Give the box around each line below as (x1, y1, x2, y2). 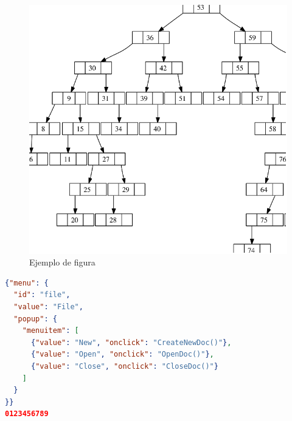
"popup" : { (13, 314, 57, 323)
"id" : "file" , (13, 290, 71, 299)
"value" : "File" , (13, 303, 83, 312)
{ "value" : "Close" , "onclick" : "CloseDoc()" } (30, 362, 218, 371)
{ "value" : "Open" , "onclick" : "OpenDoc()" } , (30, 350, 214, 359)
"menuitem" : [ (22, 326, 79, 335)
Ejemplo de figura (29, 256, 96, 269)
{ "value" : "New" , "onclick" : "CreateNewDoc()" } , (30, 338, 232, 347)
